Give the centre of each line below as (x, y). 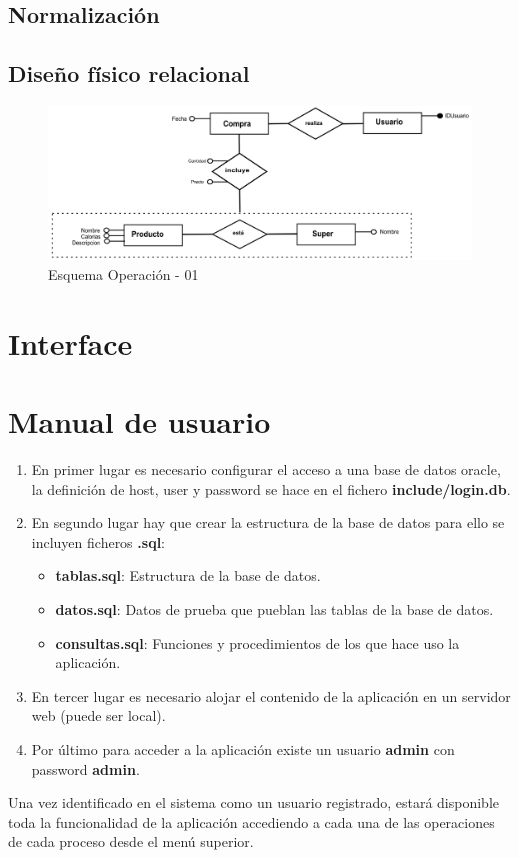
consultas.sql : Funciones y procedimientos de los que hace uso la (257, 642)
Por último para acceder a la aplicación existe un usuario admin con (243, 749)
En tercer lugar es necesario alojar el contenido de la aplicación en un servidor (271, 695)
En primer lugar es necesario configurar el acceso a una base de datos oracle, (266, 469)
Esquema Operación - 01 (123, 274)
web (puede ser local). (98, 715)
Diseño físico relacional (129, 73)
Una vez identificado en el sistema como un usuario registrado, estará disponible (253, 802)
